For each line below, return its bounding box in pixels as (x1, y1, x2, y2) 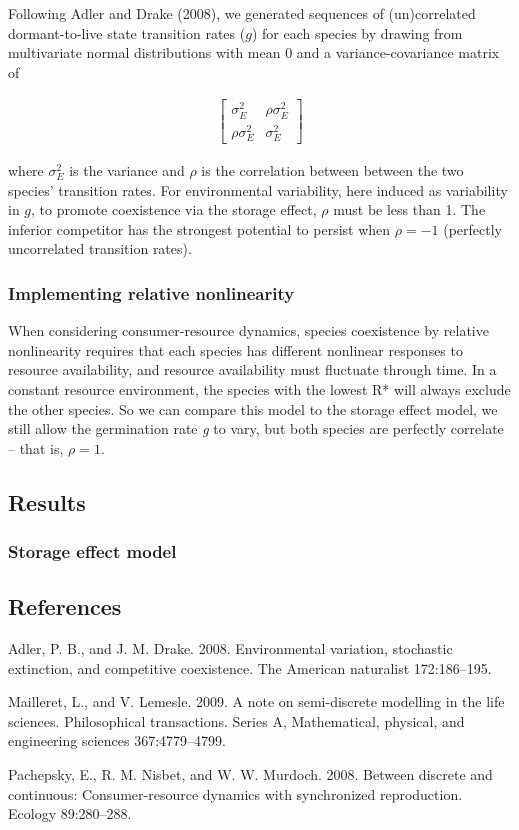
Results (8, 486, 86, 517)
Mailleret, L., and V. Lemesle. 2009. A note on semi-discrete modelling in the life (8, 691, 505, 712)
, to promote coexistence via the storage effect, (31, 199, 317, 220)
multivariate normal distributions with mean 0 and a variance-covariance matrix (8, 42, 500, 63)
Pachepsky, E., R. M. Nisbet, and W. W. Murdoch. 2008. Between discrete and (8, 764, 493, 785)
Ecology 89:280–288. (8, 803, 132, 824)
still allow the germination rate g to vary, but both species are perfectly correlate (8, 418, 504, 439)
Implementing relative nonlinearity (8, 280, 295, 305)
